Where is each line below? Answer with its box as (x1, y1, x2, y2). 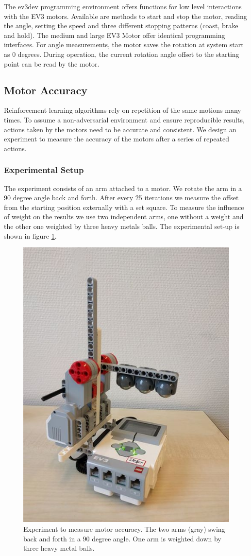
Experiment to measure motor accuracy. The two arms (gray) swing (23, 524, 225, 534)
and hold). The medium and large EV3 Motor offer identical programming (4, 30, 225, 40)
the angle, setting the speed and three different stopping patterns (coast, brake (4, 20, 238, 31)
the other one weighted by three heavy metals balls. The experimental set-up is (4, 221, 239, 231)
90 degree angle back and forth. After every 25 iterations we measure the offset (4, 192, 239, 203)
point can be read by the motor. (4, 58, 100, 69)
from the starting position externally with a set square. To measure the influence (4, 202, 244, 212)
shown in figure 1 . (4, 230, 57, 241)
